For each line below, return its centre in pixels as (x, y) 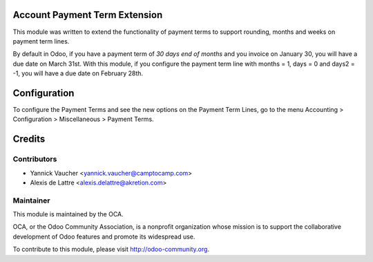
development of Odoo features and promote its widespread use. (104, 236)
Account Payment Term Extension (88, 15)
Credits (29, 139)
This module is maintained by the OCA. (68, 214)
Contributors (35, 159)
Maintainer (31, 200)
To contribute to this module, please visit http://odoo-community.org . (111, 250)
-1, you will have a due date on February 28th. (78, 73)
